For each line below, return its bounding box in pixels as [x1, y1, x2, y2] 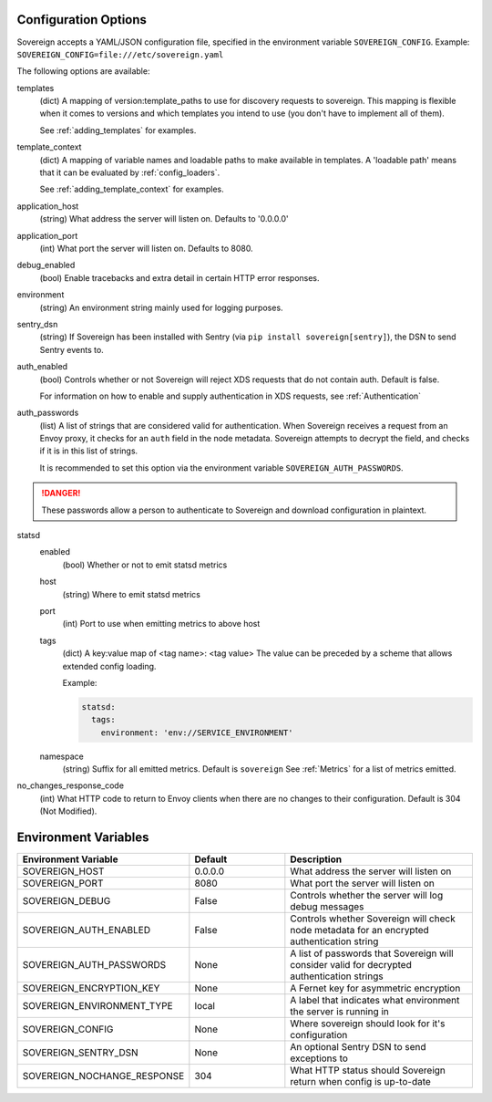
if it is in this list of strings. [39, 445, 138, 456]
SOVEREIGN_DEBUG [22, 895, 111, 908]
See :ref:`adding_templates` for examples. [39, 124, 197, 136]
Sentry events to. [39, 344, 104, 355]
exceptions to [290, 1052, 348, 1065]
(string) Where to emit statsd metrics [62, 588, 200, 599]
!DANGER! [41, 488, 81, 499]
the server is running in [290, 1005, 389, 1018]
